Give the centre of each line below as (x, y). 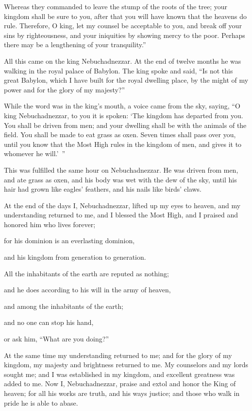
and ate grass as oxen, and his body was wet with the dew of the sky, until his (120, 179)
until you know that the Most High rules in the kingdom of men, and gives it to (123, 144)
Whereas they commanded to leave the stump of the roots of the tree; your (116, 6)
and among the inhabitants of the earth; (64, 306)
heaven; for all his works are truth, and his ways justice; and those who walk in (122, 393)
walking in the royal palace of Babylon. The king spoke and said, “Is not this (118, 70)
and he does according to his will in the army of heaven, (87, 290)
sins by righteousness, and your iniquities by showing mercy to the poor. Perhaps (125, 35)
